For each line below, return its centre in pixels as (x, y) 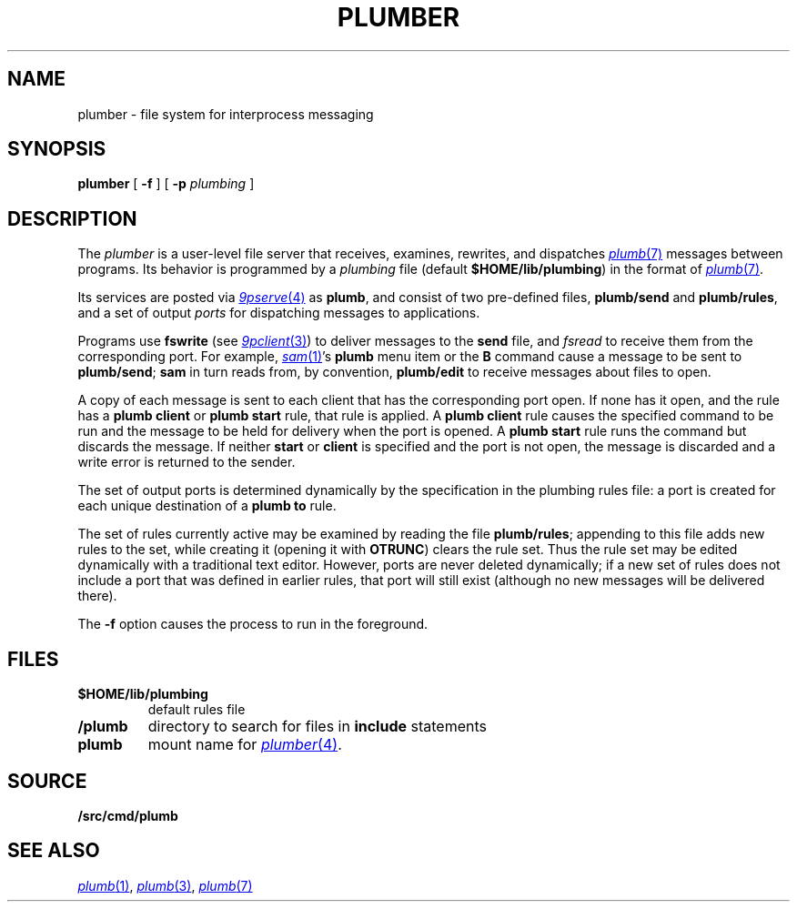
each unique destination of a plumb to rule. (207, 506)
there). (97, 596)
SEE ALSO (54, 851)
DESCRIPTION (72, 218)
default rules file (197, 710)
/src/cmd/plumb (128, 815)
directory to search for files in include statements (317, 727)
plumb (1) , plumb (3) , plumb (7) (165, 885)
